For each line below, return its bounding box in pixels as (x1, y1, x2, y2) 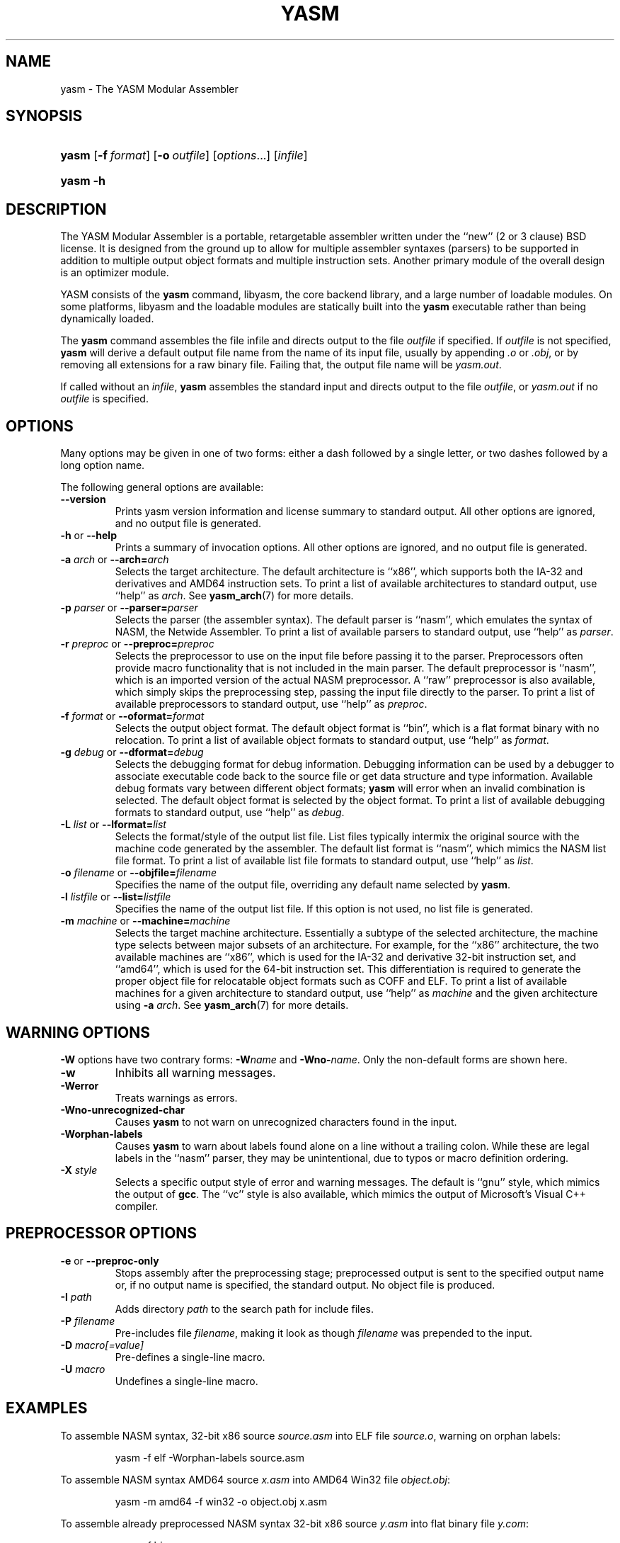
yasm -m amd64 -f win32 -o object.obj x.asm (115, 1495, 328, 1508)
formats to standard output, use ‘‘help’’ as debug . (115, 806, 345, 819)
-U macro (60, 1362, 105, 1375)
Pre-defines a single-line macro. (115, 1350, 265, 1363)
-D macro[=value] (60, 1338, 144, 1351)
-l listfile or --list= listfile (60, 891, 171, 903)
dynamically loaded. (60, 312, 154, 325)
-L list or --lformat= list (60, 818, 166, 831)
